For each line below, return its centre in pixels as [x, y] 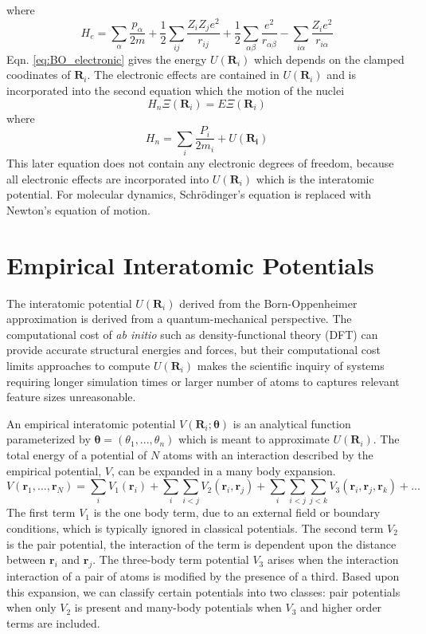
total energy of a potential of [77, 454]
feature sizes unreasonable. [71, 397]
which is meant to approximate [254, 439]
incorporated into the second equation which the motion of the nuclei [176, 91]
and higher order [341, 607]
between [26, 559]
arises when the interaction [333, 559]
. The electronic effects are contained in [183, 75]
